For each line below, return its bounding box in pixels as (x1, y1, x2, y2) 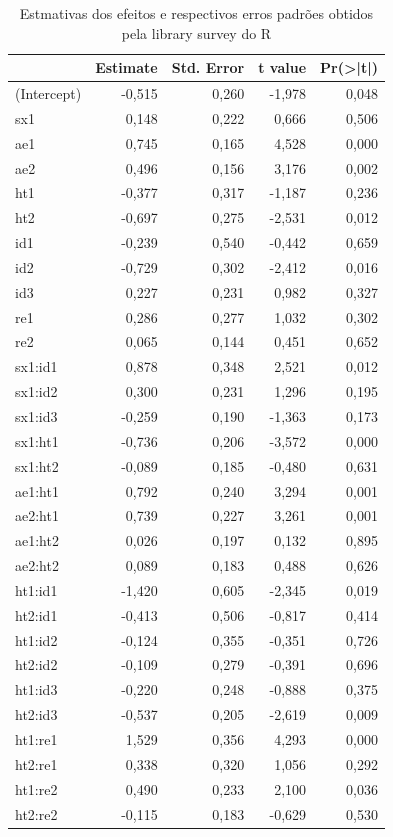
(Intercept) (15, 83, 82, 104)
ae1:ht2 (15, 530, 59, 551)
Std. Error (171, 57, 245, 78)
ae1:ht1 (15, 480, 59, 501)
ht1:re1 (15, 728, 58, 749)
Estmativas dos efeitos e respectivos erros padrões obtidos (19, 3, 374, 23)
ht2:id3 (15, 704, 58, 725)
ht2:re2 (15, 803, 58, 824)
